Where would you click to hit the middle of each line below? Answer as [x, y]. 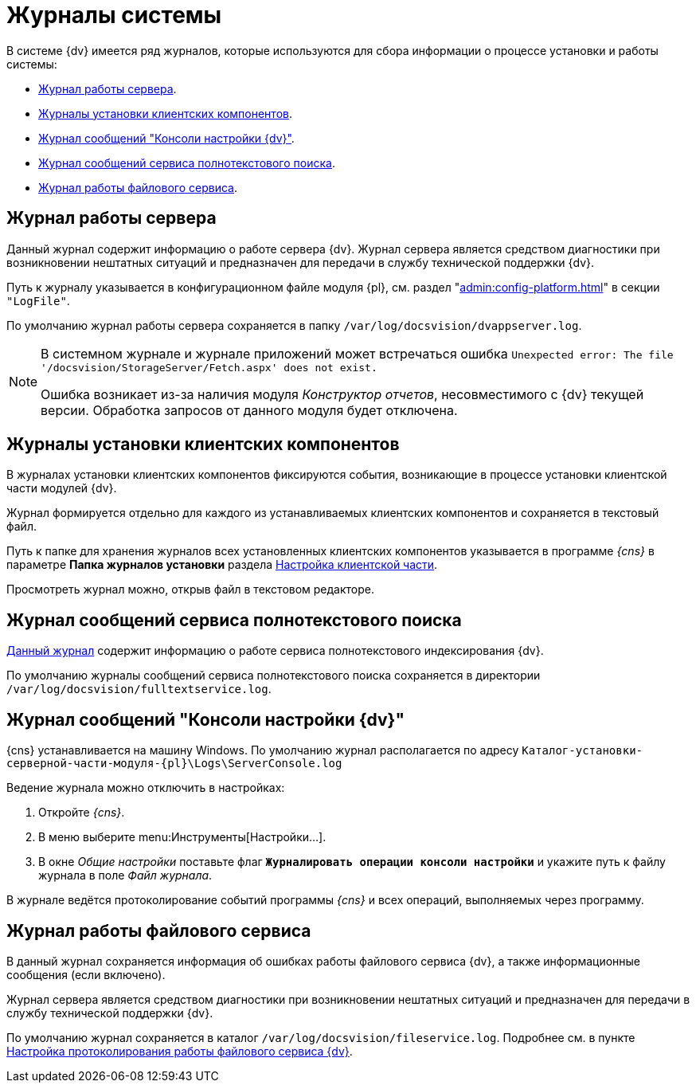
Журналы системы [114, 15]
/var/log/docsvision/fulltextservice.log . [139, 689]
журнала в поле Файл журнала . [125, 876]
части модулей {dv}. [62, 488]
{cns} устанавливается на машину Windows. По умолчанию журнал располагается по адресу [263, 750]
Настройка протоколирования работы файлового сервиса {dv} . [180, 1051]
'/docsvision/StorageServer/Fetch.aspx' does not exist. [209, 367]
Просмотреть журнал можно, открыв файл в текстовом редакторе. [191, 590]
